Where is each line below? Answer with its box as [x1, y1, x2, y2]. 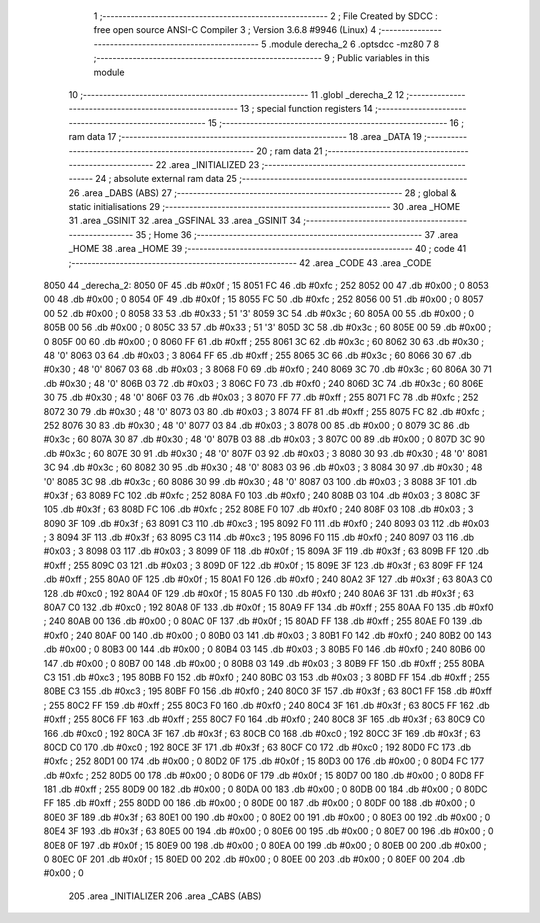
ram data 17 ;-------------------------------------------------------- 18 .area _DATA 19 [68, 131, 422, 143]
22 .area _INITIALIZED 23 [155, 158, 260, 170]
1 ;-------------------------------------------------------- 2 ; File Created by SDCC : [93, 10, 439, 22]
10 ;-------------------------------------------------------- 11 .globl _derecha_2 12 [68, 88, 405, 100]
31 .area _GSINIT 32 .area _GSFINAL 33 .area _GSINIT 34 [68, 215, 302, 227]
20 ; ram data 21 [256, 145, 324, 157]
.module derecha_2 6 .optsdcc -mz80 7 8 [268, 38, 440, 50]
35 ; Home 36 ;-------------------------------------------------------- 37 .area [135, 228, 459, 240]
